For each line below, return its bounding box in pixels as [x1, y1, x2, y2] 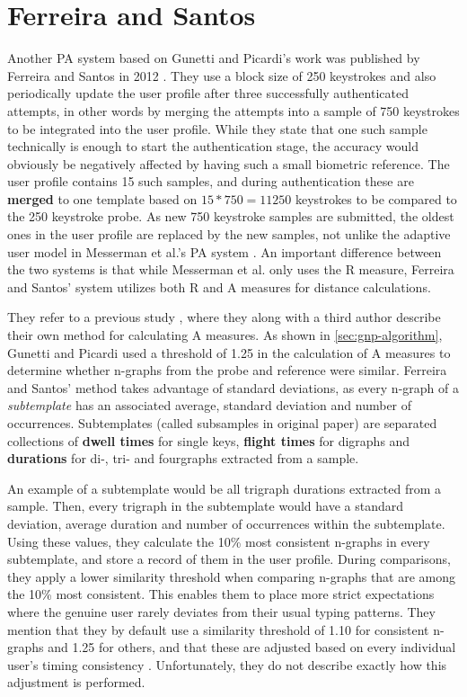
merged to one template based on [7, 189, 198, 208]
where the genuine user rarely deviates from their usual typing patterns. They [7, 602, 436, 621]
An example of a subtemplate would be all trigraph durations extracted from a [7, 478, 441, 497]
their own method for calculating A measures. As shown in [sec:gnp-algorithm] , [7, 326, 443, 344]
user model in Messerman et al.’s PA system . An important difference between [7, 242, 442, 261]
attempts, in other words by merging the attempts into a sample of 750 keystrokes [7, 101, 460, 120]
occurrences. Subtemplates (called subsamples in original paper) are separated [7, 414, 437, 432]
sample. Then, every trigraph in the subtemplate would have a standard [7, 496, 404, 515]
